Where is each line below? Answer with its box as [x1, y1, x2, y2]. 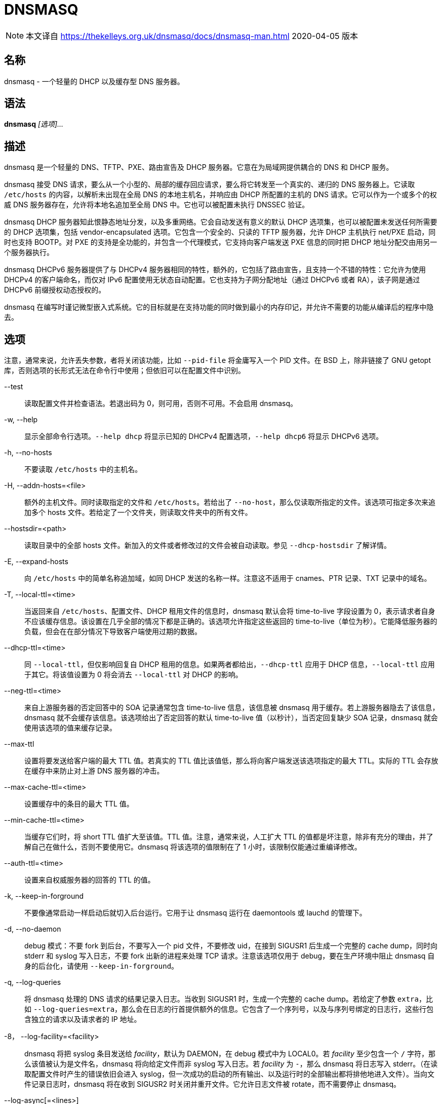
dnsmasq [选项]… [4, 120, 64, 129]
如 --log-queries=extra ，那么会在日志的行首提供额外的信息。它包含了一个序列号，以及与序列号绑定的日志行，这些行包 [24, 1005, 434, 1014]
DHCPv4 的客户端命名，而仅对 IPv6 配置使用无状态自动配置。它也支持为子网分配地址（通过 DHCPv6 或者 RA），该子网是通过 [4, 275, 420, 284]
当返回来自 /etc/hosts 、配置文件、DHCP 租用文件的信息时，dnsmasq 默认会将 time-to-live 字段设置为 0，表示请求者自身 [24, 607, 435, 616]
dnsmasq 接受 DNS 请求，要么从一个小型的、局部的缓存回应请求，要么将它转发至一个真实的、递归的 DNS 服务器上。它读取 [4, 180, 415, 189]
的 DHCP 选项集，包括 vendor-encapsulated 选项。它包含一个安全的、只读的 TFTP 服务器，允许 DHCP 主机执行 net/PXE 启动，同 [4, 228, 436, 237]
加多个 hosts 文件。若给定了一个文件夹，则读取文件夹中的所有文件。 [24, 508, 252, 517]
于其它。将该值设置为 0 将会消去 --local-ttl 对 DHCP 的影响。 [24, 670, 243, 679]
